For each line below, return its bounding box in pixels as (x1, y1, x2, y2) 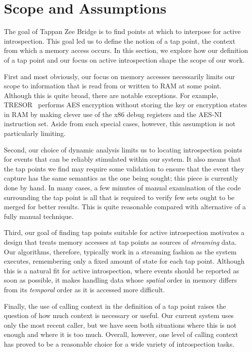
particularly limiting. (4, 128, 66, 138)
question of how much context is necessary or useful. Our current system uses (4, 310, 234, 320)
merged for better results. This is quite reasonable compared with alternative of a (4, 201, 246, 212)
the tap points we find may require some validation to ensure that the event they (4, 163, 245, 173)
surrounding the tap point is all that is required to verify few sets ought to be (4, 192, 235, 202)
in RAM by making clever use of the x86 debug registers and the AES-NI (4, 109, 222, 119)
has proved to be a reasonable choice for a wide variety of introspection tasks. (4, 338, 235, 349)
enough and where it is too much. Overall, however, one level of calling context (4, 329, 238, 339)
